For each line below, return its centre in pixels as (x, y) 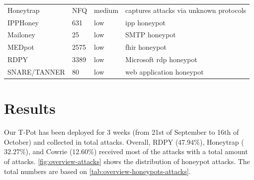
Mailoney (22, 35)
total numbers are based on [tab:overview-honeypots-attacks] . (97, 171)
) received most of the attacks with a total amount (171, 151)
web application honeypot (165, 71)
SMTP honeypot (151, 35)
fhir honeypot (146, 47)
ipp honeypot (145, 22)
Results (30, 108)
